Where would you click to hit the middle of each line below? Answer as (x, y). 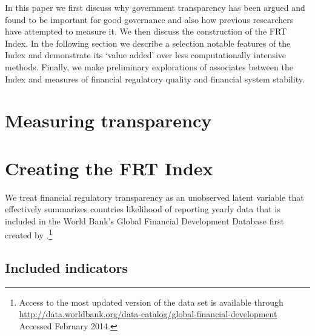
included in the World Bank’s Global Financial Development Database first (144, 220)
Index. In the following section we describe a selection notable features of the (148, 43)
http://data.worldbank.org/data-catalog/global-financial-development (148, 314)
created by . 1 (29, 234)
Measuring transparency (108, 120)
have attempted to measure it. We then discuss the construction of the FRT (146, 31)
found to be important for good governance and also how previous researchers (149, 19)
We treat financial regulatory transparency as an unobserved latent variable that (154, 197)
